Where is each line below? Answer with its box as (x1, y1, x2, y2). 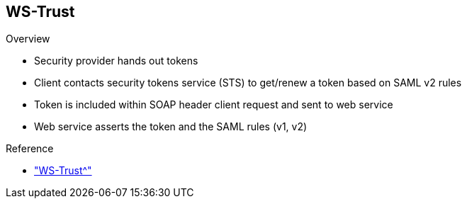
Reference (6, 142, 54, 155)
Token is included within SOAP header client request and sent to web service (34, 98, 393, 111)
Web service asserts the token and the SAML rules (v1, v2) (34, 120, 308, 133)
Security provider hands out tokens (34, 55, 198, 67)
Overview (6, 33, 50, 45)
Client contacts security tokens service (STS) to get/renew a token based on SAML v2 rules (34, 76, 462, 89)
